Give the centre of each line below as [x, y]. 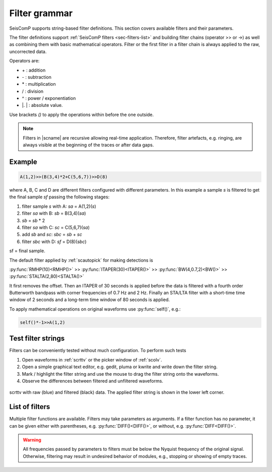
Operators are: [24, 61]
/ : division [33, 91]
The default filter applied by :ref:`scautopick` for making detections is [81, 260]
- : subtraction [37, 77]
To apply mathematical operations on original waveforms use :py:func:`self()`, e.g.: [95, 309]
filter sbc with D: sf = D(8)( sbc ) [54, 242]
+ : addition [34, 70]
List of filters [30, 407]
